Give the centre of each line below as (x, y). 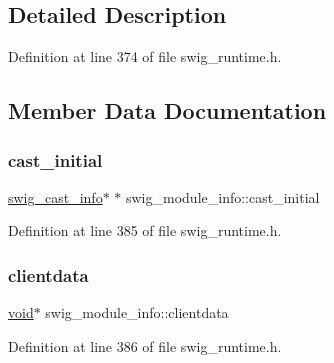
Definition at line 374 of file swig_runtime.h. (145, 56)
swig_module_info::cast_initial (222, 196)
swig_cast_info (55, 196)
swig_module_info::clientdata (137, 312)
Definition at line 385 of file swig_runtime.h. (145, 230)
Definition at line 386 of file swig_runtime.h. (145, 345)
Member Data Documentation (167, 110)
